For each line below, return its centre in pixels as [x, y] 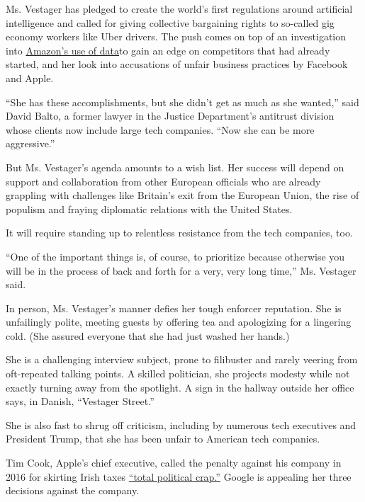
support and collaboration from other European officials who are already [163, 181]
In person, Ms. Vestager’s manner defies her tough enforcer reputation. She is [174, 308]
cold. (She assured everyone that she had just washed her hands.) [148, 335]
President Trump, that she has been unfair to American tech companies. [163, 439]
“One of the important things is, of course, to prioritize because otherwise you [175, 256]
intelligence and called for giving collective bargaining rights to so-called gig [170, 22]
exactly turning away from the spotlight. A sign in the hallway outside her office [180, 387]
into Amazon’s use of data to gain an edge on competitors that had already [168, 50]
